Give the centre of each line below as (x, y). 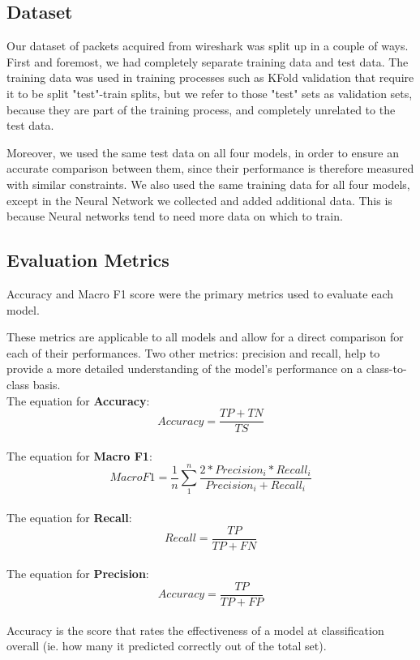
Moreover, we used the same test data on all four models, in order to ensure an (203, 152)
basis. (47, 384)
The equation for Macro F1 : (79, 455)
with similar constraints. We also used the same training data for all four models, (208, 184)
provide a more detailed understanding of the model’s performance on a (185, 369)
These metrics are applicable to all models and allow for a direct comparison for (205, 337)
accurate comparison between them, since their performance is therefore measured (210, 168)
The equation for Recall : (69, 518)
